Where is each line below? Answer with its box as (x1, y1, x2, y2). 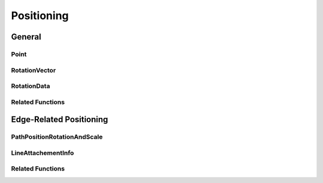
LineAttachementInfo (11, 148, 74, 157)
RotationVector (11, 66, 56, 74)
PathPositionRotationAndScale (11, 133, 103, 141)
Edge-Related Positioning (11, 114, 108, 125)
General (11, 32, 42, 42)
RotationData (11, 82, 50, 90)
